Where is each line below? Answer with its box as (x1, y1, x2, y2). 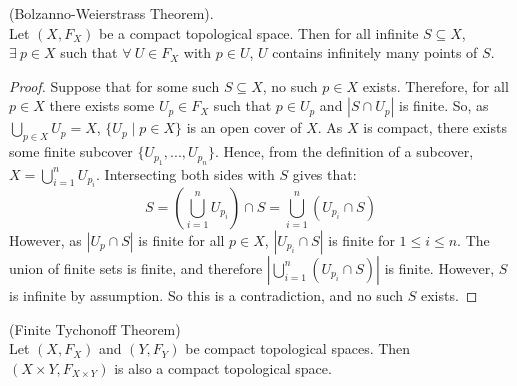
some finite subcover (9, 141, 133, 162)
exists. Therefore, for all (362, 75, 509, 96)
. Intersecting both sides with (96, 163, 275, 184)
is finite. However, (384, 257, 495, 278)
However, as (9, 229, 82, 250)
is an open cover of (186, 117, 302, 138)
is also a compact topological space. (114, 357, 332, 378)
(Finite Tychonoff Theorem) (9, 318, 181, 339)
